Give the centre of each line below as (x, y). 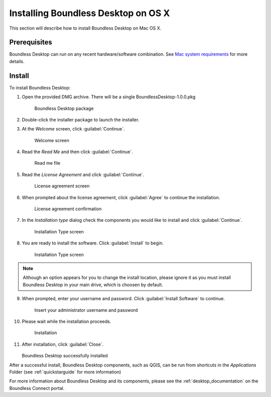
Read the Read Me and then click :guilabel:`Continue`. (77, 152)
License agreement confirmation (68, 209)
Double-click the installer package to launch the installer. (81, 119)
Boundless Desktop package (64, 108)
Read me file (47, 163)
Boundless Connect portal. (37, 388)
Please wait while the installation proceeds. (66, 321)
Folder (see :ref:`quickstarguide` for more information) (65, 372)
